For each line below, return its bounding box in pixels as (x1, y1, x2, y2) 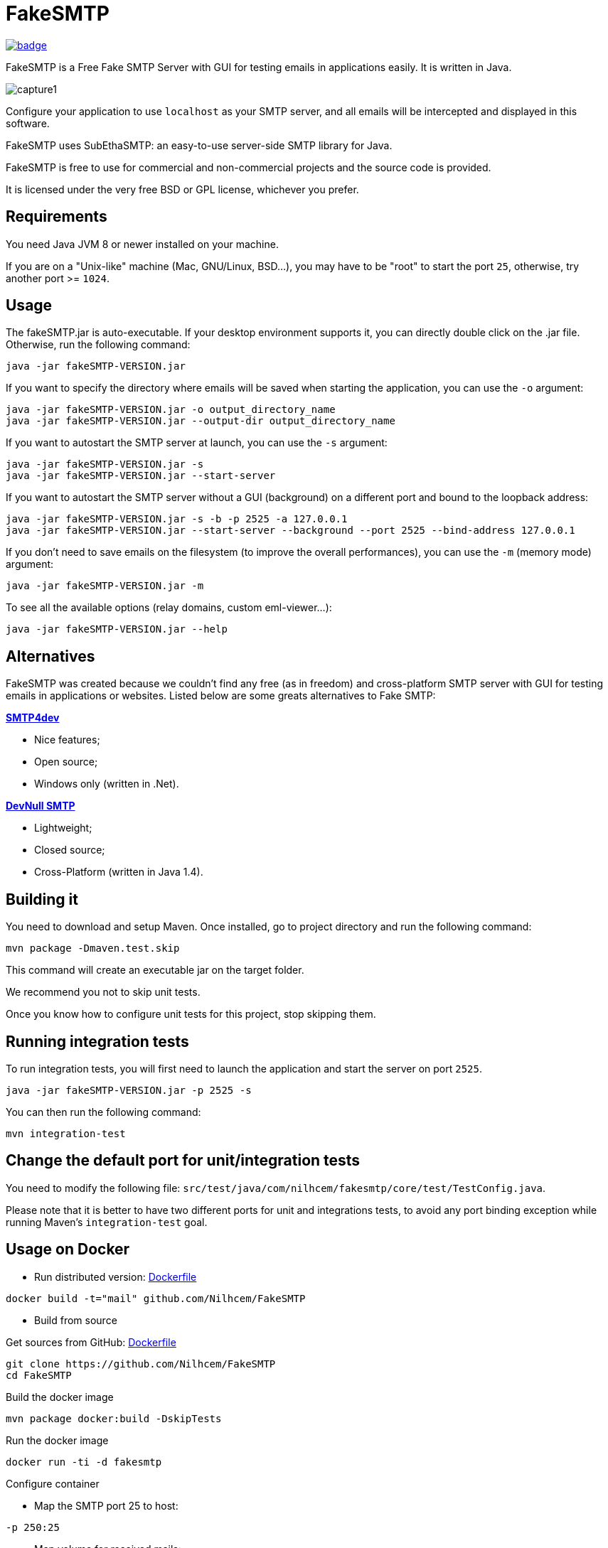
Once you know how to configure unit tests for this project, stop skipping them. (6, 1008, 376, 1021)
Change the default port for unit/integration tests (6, 1151, 361, 1170)
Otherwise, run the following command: (6, 338, 191, 351)
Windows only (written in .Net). (34, 778, 179, 790)
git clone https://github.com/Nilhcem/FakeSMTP (6, 1358, 276, 1370)
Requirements (6, 208, 107, 226)
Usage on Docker (6, 1240, 130, 1259)
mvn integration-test (6, 1127, 126, 1139)
